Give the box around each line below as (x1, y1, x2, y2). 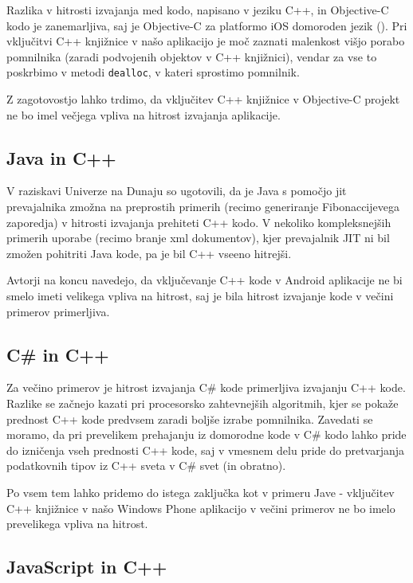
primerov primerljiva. (6, 303, 110, 319)
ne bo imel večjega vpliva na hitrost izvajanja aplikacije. (6, 106, 281, 123)
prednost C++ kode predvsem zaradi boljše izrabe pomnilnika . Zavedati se (6, 410, 373, 427)
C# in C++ (6, 342, 109, 366)
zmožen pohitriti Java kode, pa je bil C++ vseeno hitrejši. (6, 245, 292, 261)
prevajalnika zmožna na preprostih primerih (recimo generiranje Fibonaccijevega (6, 198, 399, 215)
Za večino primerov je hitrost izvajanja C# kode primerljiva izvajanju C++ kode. (6, 379, 406, 396)
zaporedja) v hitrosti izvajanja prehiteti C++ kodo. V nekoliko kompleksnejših (6, 213, 391, 230)
